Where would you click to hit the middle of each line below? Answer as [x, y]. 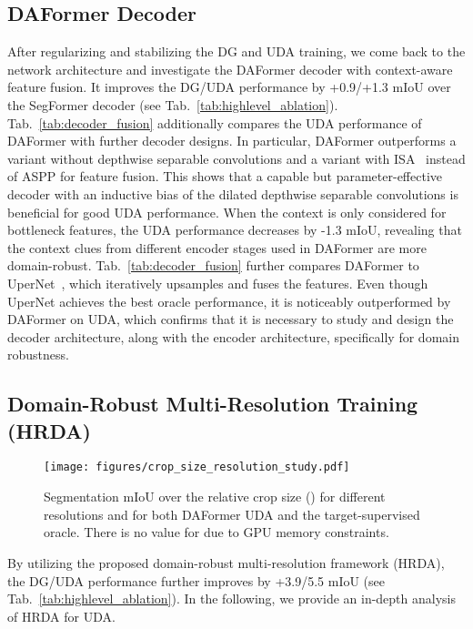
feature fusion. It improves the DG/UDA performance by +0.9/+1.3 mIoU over [229, 87]
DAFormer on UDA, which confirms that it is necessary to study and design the [231, 319]
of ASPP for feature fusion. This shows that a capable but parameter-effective [225, 176]
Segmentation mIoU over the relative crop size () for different [215, 497]
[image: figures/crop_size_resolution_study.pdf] [197, 467]
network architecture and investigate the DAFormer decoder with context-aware [230, 69]
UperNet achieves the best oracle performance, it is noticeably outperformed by [229, 301]
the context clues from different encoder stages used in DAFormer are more [217, 247]
